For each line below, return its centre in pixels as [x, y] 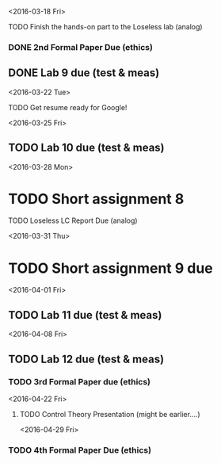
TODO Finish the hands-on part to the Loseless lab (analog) [106, 27]
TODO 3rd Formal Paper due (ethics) [80, 381]
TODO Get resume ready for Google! [68, 107]
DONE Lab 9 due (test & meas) [84, 73]
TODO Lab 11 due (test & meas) [85, 315]
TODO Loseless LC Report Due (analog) [73, 220]
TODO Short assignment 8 [96, 199]
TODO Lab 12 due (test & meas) [86, 359]
